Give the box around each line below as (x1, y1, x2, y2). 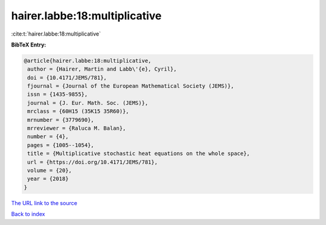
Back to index (11, 211, 45, 218)
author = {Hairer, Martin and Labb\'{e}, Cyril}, (27, 66, 177, 72)
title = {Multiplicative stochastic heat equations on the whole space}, (27, 150, 251, 157)
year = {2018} (27, 176, 69, 182)
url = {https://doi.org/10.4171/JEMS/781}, (27, 159, 158, 165)
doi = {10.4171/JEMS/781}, (27, 74, 107, 81)
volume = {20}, (27, 167, 72, 174)
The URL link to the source (11, 199, 78, 206)
